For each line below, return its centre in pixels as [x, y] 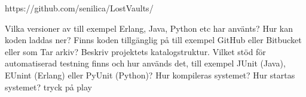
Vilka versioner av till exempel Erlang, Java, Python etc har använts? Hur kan [149, 28]
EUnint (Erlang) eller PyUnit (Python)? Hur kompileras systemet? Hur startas [150, 75]
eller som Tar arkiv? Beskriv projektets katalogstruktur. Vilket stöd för [135, 51]
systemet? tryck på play [49, 87]
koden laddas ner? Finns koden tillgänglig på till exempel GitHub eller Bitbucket [153, 40]
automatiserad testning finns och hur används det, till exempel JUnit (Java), [145, 63]
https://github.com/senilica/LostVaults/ [79, 8]
